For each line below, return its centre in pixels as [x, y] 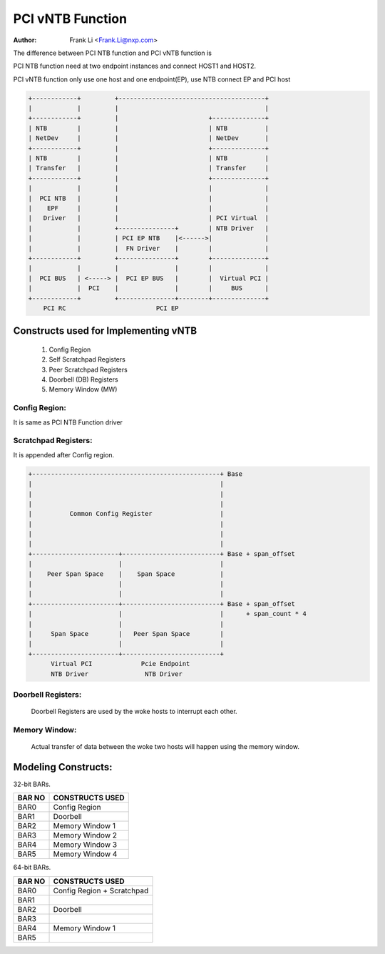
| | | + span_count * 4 [167, 614]
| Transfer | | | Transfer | [149, 168]
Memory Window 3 [85, 845]
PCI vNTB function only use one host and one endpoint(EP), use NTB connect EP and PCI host [152, 79]
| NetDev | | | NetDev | [149, 138]
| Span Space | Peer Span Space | [126, 633]
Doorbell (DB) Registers [83, 379]
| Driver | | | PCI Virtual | [149, 218]
